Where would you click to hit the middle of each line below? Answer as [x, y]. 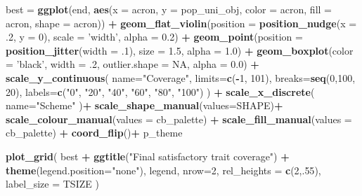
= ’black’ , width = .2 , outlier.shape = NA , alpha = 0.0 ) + [132, 64]
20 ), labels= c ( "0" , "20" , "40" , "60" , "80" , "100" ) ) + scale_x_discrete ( [160, 91]
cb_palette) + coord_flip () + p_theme [94, 133]
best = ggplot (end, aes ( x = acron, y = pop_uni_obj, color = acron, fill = [169, 9]
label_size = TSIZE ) [52, 184]
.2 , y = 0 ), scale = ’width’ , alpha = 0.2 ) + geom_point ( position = [154, 37]
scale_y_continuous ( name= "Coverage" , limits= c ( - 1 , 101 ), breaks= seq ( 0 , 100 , [181, 77]
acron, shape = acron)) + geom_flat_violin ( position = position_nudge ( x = [181, 23]
